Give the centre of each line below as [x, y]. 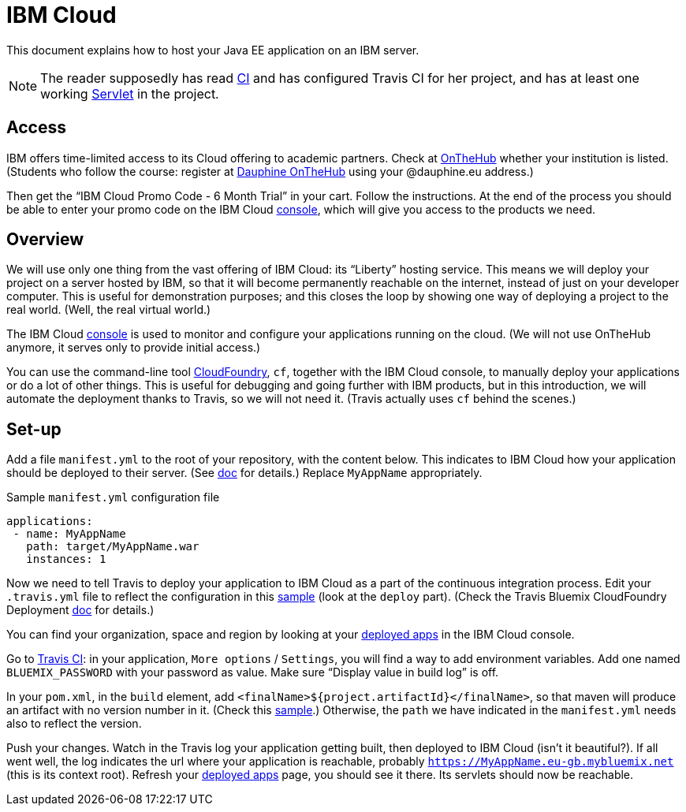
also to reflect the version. [74, 724]
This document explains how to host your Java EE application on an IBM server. [213, 50]
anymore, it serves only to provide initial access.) [134, 348]
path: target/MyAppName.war [113, 547]
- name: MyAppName [69, 534]
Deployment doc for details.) [80, 610]
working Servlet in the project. [130, 93]
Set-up [34, 429]
